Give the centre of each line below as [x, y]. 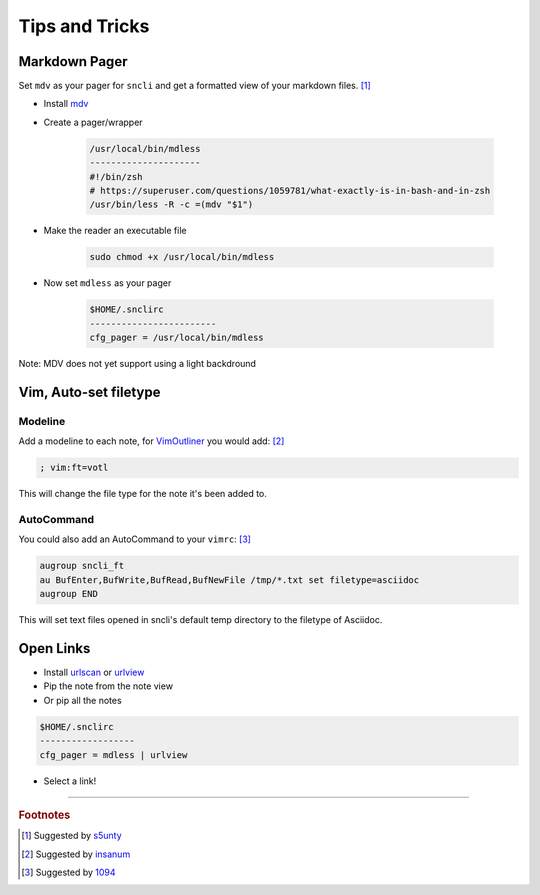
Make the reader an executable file [115, 231]
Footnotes [44, 815]
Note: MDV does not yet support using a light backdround [137, 364]
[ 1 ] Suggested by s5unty [71, 836]
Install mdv [66, 104]
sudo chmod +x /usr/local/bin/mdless [182, 257]
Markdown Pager [73, 61]
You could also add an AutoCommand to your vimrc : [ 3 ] [135, 539]
